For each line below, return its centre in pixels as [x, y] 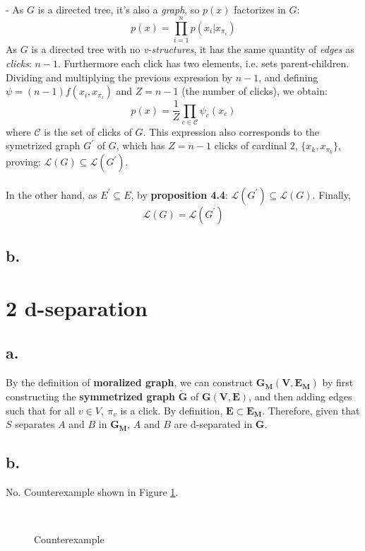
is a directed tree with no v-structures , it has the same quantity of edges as [193, 49]
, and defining [288, 77]
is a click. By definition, [172, 410]
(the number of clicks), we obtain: [255, 91]
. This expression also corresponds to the [231, 131]
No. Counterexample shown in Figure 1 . [92, 492]
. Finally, [331, 194]
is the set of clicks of [88, 131]
